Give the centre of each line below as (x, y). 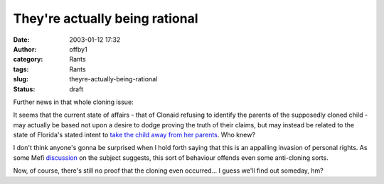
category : (28, 59)
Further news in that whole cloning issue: (74, 102)
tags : (21, 69)
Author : (25, 49)
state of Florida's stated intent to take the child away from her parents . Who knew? (134, 135)
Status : (24, 89)
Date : (21, 40)
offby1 (79, 49)
